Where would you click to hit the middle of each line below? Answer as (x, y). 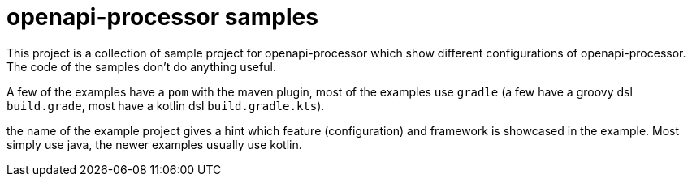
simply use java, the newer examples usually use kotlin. (154, 144)
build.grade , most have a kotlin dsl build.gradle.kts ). (166, 105)
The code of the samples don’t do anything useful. (141, 66)
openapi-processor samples (162, 17)
